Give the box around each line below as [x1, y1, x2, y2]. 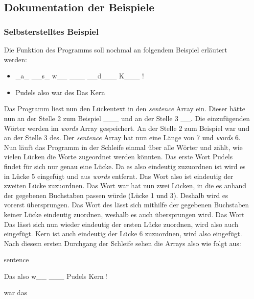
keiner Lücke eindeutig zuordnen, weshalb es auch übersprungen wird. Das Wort [4, 209, 245, 219]
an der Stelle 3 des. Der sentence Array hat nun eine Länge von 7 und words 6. [4, 132, 241, 143]
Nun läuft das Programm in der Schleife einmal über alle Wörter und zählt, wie [4, 142, 243, 152]
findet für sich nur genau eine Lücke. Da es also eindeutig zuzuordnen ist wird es [4, 161, 246, 171]
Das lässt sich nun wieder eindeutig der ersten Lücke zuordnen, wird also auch [4, 219, 238, 229]
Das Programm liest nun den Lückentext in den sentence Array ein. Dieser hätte [4, 103, 245, 114]
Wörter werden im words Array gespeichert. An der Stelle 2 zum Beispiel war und [4, 123, 250, 133]
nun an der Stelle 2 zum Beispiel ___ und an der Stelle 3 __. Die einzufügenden [4, 113, 250, 123]
